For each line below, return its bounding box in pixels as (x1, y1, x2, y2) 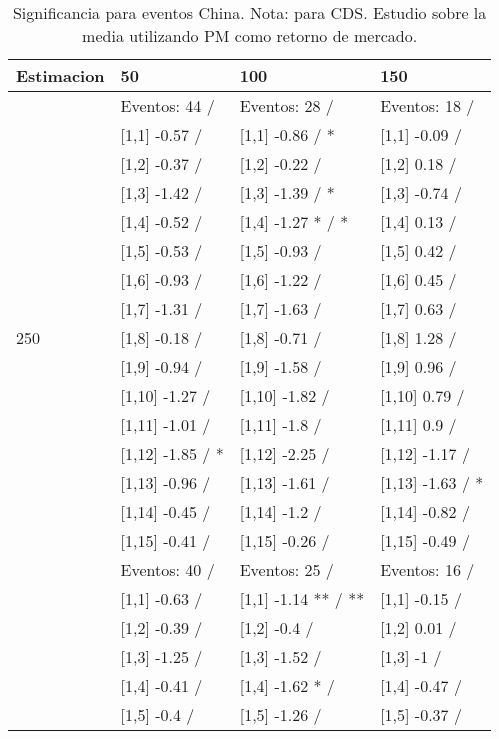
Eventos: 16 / (380, 558, 475, 581)
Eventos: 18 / (380, 94, 475, 117)
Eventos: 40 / (120, 558, 215, 581)
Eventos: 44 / (120, 94, 215, 117)
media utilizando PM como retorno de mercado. (82, 24, 418, 47)
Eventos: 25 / (239, 558, 334, 581)
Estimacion (16, 64, 105, 87)
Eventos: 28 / (239, 94, 334, 117)
